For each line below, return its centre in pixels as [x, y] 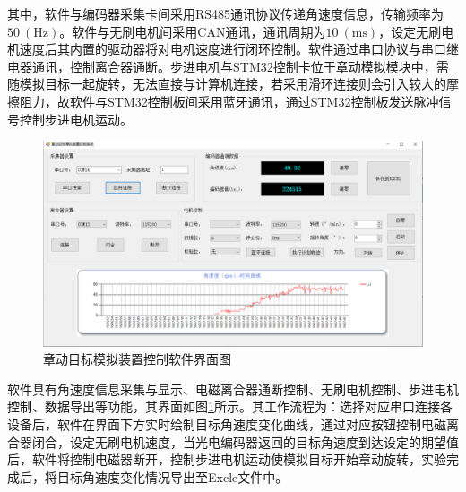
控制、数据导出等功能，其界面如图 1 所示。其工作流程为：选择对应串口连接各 [230, 406]
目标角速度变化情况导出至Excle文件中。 [173, 476]
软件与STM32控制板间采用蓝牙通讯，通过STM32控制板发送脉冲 [254, 101]
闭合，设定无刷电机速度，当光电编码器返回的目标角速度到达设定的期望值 [245, 441]
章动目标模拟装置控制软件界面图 [137, 359]
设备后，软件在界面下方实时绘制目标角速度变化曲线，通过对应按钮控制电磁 [227, 423]
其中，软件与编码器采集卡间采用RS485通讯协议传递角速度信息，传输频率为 [226, 13]
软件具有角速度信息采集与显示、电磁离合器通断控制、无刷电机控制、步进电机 [233, 388]
